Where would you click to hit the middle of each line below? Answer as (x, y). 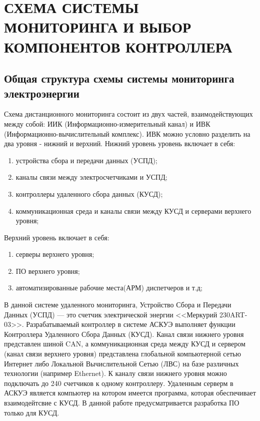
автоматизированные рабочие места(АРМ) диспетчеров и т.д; (109, 288)
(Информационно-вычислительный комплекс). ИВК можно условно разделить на (127, 133)
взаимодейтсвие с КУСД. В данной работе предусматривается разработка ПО (122, 402)
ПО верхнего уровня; (48, 271)
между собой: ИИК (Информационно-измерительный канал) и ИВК (107, 123)
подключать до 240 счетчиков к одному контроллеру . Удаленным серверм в (119, 383)
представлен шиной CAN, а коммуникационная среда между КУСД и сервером (125, 344)
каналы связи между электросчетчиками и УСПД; (91, 177)
